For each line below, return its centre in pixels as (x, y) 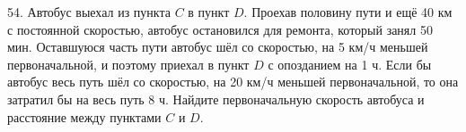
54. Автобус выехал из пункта (89, 12)
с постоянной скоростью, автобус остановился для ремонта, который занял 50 (220, 29)
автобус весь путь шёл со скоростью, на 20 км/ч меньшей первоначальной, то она (233, 82)
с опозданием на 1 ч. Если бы (350, 64)
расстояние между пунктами (84, 116)
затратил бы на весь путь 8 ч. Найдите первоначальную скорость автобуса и (216, 99)
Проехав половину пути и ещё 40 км (352, 12)
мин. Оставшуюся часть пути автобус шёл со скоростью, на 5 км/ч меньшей (218, 47)
